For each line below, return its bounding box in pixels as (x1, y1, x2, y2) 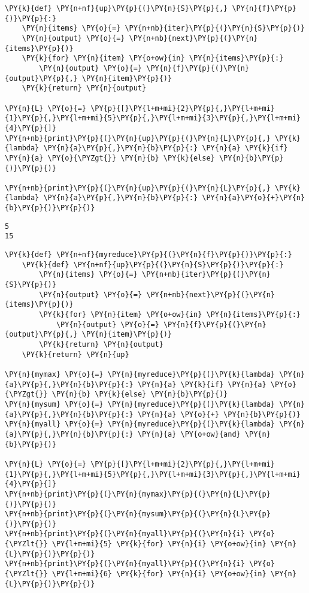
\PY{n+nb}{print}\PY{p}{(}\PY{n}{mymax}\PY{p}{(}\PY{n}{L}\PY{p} (5, 489, 271, 498)
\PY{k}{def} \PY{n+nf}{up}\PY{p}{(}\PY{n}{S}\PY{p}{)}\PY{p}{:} (22, 260, 284, 269)
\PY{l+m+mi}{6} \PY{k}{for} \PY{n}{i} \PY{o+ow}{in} (51, 570, 266, 579)
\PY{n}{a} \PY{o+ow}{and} (137, 429, 241, 438)
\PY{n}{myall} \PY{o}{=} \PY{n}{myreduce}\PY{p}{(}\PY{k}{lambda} (5, 420, 275, 429)
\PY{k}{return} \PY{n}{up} (22, 350, 129, 359)
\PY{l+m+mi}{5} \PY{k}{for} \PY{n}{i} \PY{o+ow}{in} (51, 540, 266, 549)
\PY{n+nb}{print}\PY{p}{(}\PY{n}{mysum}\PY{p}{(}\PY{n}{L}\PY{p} (5, 510, 271, 519)
